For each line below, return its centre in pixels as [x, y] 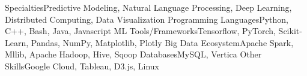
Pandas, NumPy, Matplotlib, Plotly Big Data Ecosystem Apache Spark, [162, 42]
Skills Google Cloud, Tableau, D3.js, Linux [82, 66]
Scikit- [290, 31]
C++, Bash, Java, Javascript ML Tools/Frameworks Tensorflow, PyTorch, [140, 31]
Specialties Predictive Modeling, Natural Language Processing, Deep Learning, [148, 7]
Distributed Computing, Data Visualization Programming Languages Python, [147, 19]
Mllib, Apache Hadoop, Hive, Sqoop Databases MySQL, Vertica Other [133, 54]
